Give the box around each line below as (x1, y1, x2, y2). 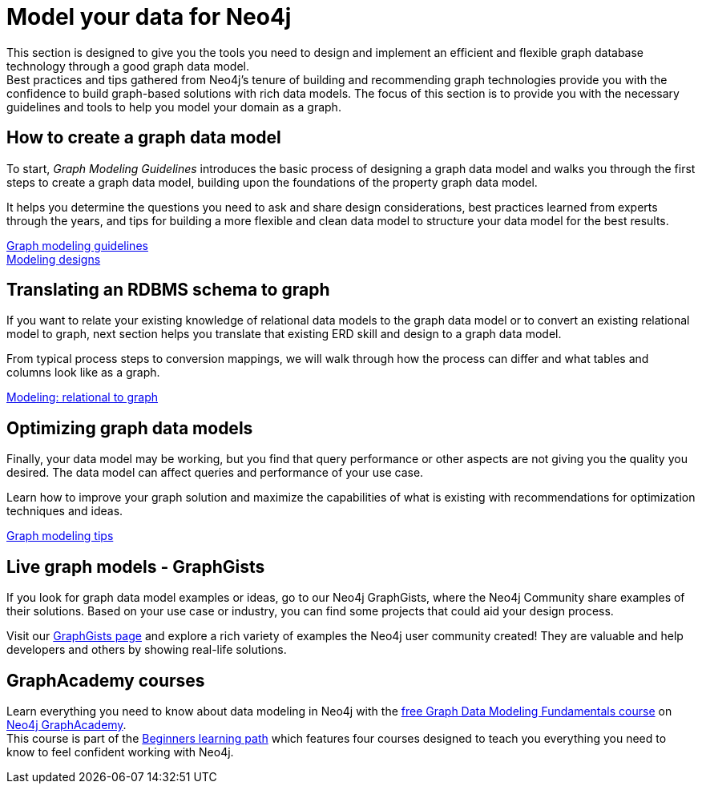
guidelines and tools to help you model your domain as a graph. (6, 99, 341, 114)
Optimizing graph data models (6, 417, 253, 438)
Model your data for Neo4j (6, 3, 292, 30)
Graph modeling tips (6, 529, 114, 543)
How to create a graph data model (6, 127, 281, 148)
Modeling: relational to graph (6, 390, 159, 405)
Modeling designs (6, 252, 101, 266)
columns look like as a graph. (6, 365, 160, 380)
